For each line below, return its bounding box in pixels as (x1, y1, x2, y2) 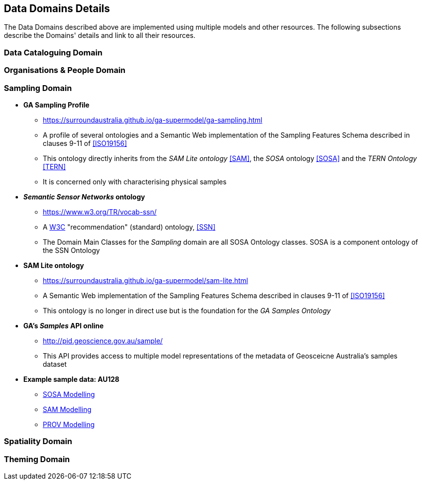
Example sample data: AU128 (23, 375, 120, 383)
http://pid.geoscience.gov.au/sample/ (43, 336, 163, 345)
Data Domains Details (4, 2, 110, 15)
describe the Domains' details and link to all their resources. (4, 31, 195, 40)
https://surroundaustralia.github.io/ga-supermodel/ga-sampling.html (43, 115, 263, 124)
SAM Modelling (43, 405, 92, 413)
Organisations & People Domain (4, 65, 126, 75)
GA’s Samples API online (23, 321, 104, 330)
